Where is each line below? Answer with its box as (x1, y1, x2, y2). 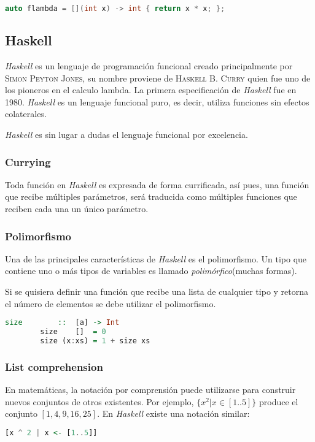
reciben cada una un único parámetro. (5, 202, 149, 215)
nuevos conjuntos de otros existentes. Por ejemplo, (5, 395, 194, 408)
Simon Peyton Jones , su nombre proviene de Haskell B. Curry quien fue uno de (5, 71, 311, 84)
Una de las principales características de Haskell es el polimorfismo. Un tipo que (5, 252, 307, 265)
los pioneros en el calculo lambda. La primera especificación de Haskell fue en (5, 83, 297, 96)
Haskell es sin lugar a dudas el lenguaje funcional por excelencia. (5, 128, 248, 141)
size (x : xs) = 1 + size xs (40, 336, 150, 345)
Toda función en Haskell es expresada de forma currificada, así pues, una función (5, 178, 309, 191)
